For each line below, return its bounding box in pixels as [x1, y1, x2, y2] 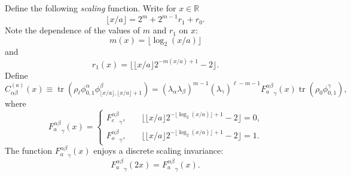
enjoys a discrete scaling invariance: [93, 144, 224, 157]
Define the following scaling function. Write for [5, 2, 176, 14]
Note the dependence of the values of [5, 24, 141, 36]
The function [5, 144, 52, 157]
